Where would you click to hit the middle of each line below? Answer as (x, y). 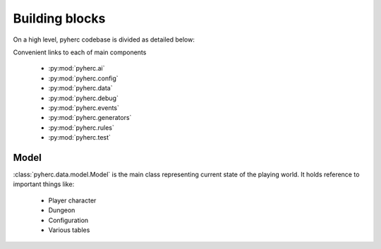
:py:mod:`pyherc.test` (79, 138)
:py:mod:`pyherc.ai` (77, 68)
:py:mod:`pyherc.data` (80, 88)
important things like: (44, 184)
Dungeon (62, 210)
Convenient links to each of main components (80, 52)
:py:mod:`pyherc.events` (84, 108)
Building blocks (59, 18)
